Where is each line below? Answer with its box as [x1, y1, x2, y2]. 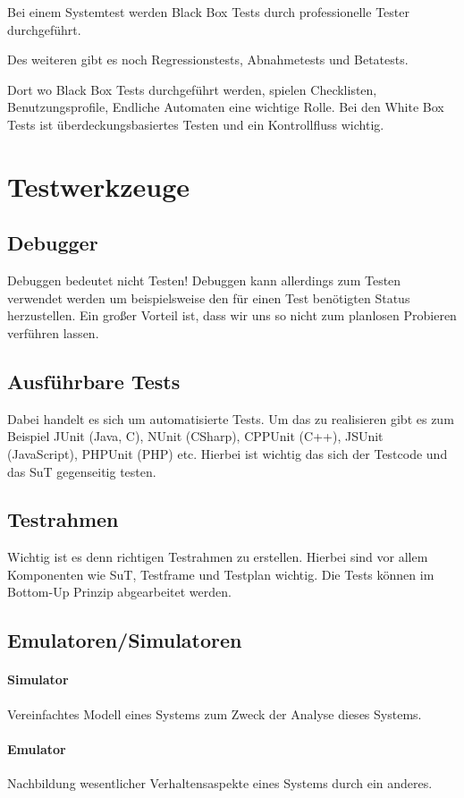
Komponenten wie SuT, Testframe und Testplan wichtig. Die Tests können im [7, 565, 434, 583]
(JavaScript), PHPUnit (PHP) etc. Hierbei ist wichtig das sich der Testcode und [7, 444, 448, 463]
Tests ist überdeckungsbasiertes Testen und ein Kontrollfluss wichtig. [7, 115, 384, 133]
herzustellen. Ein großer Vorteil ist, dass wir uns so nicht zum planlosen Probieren [7, 306, 457, 325]
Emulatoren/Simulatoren [7, 626, 242, 654]
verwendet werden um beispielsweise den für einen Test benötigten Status [7, 288, 410, 307]
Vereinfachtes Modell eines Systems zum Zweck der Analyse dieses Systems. [7, 704, 422, 723]
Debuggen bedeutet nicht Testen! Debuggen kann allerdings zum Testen [7, 271, 401, 290]
